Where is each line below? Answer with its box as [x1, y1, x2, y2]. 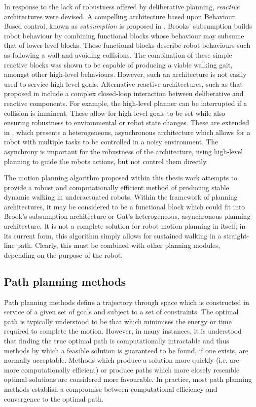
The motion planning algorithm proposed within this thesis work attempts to [4, 172, 238, 183]
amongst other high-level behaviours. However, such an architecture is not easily [4, 69, 247, 79]
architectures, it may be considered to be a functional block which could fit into [4, 201, 245, 211]
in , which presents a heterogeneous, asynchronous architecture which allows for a [4, 127, 251, 137]
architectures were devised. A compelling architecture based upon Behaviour [4, 11, 235, 21]
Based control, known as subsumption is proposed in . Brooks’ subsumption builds [4, 21, 252, 31]
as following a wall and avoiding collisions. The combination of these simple [4, 49, 232, 60]
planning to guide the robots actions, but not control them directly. [4, 156, 208, 166]
